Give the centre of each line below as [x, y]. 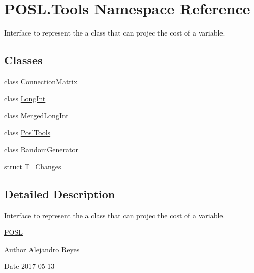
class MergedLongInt [36, 115]
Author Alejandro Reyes [42, 249]
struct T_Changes [33, 166]
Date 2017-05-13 [29, 266]
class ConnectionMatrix [41, 81]
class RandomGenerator [41, 149]
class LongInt [25, 98]
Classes [23, 60]
